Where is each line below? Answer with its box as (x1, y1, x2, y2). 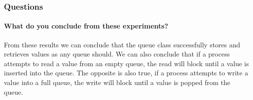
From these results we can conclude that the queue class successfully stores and (4, 39, 240, 49)
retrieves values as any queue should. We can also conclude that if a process (4, 49, 230, 59)
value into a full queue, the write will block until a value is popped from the (4, 77, 231, 87)
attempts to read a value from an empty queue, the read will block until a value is (4, 58, 249, 68)
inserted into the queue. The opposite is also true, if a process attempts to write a (4, 68, 248, 78)
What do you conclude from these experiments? (4, 21, 168, 31)
